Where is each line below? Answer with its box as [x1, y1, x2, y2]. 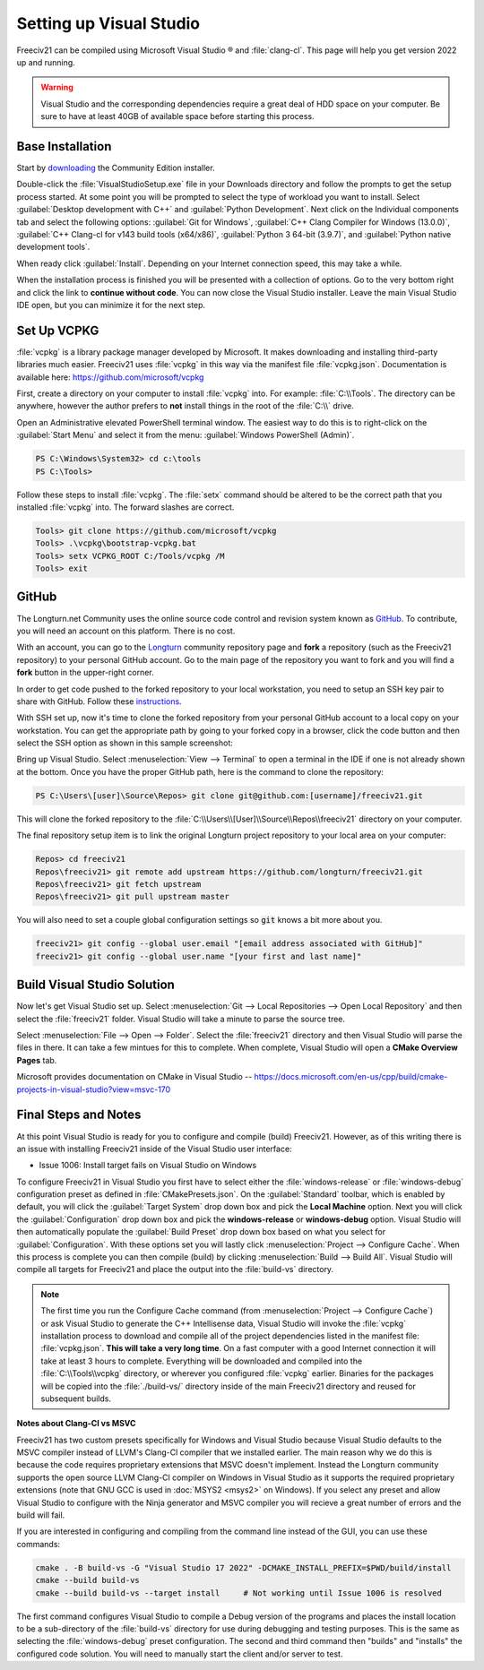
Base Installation [16, 139, 112, 154]
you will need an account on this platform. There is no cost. [16, 625, 236, 636]
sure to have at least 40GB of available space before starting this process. [40, 111, 315, 122]
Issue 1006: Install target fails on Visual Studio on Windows [39, 1160, 257, 1171]
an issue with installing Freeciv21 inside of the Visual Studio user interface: [16, 1143, 292, 1154]
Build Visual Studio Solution [16, 977, 175, 993]
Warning [40, 82, 73, 93]
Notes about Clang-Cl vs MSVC [16, 1418, 136, 1429]
